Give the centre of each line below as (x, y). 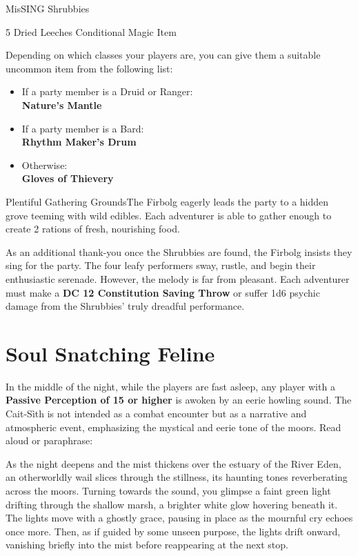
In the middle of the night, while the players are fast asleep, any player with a (170, 386)
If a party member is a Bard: (83, 128)
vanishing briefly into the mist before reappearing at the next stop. (147, 545)
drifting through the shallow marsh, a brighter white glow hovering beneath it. (172, 504)
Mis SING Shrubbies (48, 8)
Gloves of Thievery (68, 178)
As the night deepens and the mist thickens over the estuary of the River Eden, (173, 463)
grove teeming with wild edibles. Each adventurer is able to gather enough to (169, 215)
